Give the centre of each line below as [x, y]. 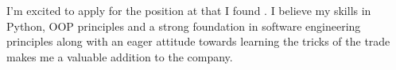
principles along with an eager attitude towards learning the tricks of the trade [198, 41]
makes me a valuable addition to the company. [120, 56]
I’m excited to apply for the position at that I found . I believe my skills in [189, 10]
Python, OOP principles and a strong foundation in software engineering [184, 26]
